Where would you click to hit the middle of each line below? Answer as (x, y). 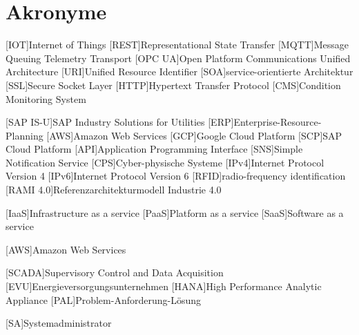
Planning (25, 135)
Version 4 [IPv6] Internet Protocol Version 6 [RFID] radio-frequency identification (176, 176)
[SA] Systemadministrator (59, 323)
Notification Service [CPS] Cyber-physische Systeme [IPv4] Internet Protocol (165, 162)
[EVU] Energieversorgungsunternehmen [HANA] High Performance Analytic (164, 286)
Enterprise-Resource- (278, 122)
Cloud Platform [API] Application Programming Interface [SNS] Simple (154, 149)
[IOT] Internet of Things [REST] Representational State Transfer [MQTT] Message (177, 45)
